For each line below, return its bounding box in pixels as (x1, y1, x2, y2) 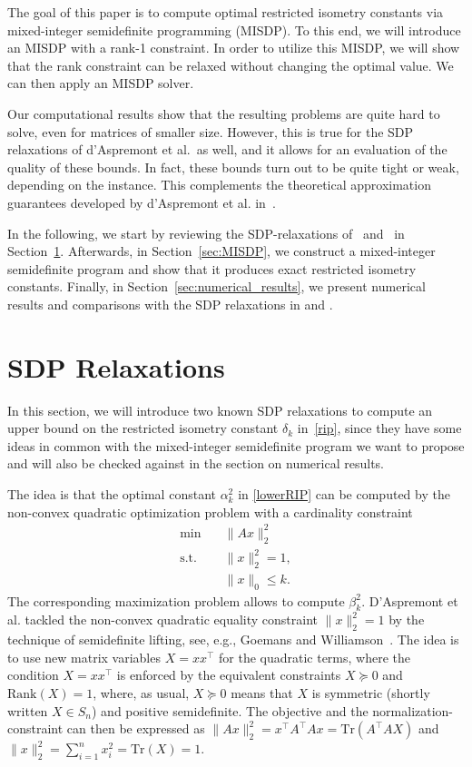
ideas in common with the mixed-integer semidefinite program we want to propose (7, 436, 465, 455)
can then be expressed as (66, 719, 205, 738)
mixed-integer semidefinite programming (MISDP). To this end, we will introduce (7, 20, 461, 39)
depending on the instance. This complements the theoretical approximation (7, 175, 431, 194)
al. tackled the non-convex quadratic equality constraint (7, 610, 319, 629)
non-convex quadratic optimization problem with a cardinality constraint (7, 502, 413, 521)
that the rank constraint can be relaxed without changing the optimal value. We (7, 55, 454, 74)
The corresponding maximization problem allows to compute (7, 591, 345, 610)
